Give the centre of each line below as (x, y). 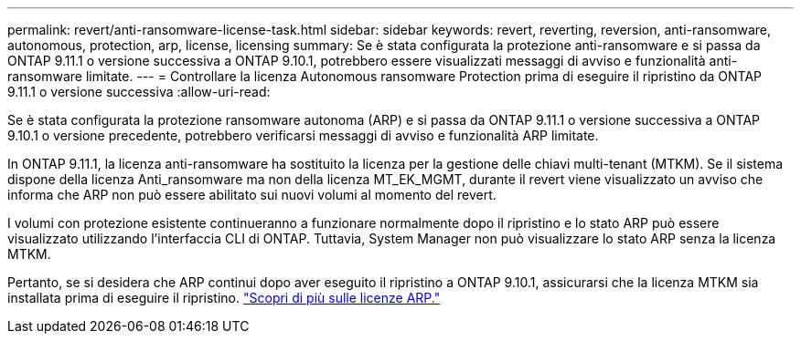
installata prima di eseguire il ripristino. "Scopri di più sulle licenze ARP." (224, 298)
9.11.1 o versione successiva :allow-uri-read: (139, 92)
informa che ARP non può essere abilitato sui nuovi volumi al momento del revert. (252, 195)
